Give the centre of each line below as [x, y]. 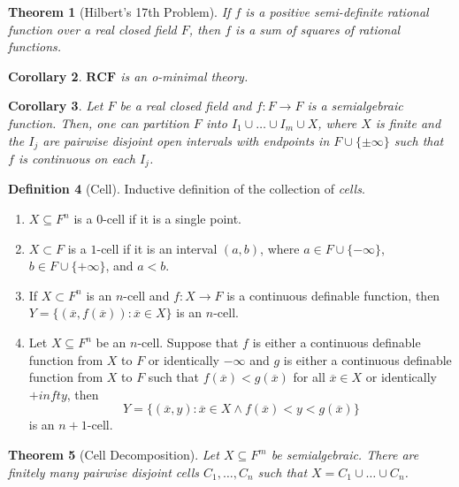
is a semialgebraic [355, 106]
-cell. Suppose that [188, 342]
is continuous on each [76, 159]
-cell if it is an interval [157, 248]
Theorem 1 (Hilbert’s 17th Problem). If [119, 11]
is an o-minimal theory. [184, 76]
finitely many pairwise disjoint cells [103, 472]
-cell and [146, 295]
